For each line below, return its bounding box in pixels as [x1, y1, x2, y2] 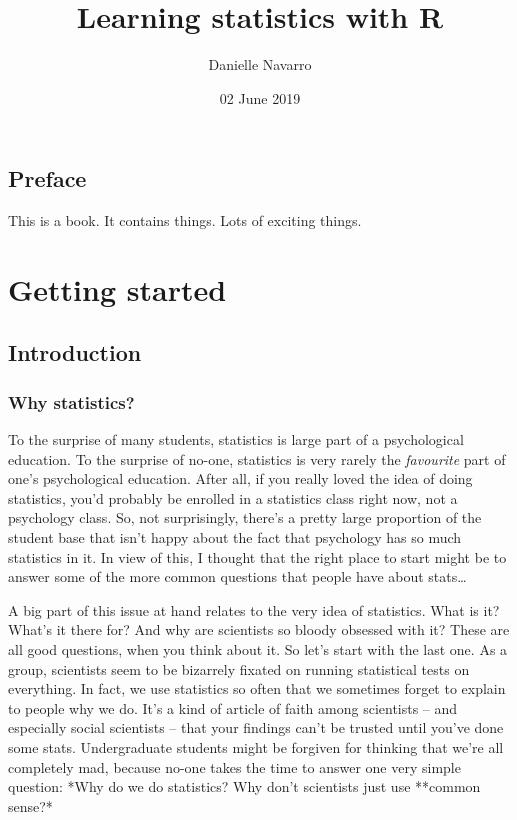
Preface [8, 163, 87, 194]
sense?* [8, 795, 53, 816]
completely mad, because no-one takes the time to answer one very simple [8, 756, 461, 777]
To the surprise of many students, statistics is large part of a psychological [8, 429, 464, 450]
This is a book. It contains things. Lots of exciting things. [8, 210, 362, 231]
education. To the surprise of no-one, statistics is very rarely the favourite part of [8, 448, 506, 469]
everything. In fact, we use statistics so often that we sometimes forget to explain [8, 678, 506, 699]
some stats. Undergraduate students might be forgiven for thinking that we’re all [8, 737, 504, 757]
